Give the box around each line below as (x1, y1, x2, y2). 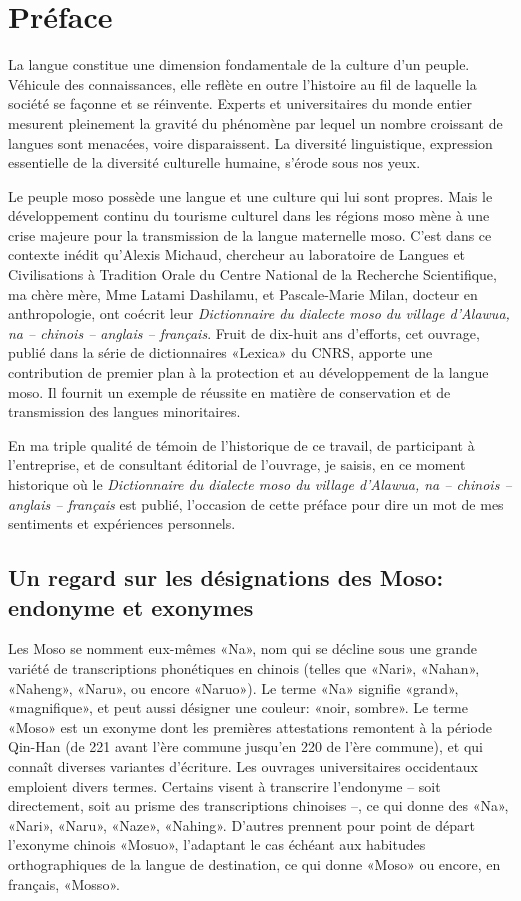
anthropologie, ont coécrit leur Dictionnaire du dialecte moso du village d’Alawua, (8, 303, 510, 324)
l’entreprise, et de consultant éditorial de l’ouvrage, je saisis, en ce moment (8, 454, 466, 475)
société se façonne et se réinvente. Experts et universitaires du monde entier (8, 93, 472, 114)
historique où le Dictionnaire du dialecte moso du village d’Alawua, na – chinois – (8, 474, 512, 494)
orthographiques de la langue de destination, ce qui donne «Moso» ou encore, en (8, 853, 501, 874)
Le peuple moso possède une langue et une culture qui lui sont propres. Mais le (8, 185, 493, 206)
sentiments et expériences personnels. (8, 513, 236, 534)
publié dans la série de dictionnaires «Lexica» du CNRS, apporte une (8, 342, 433, 363)
